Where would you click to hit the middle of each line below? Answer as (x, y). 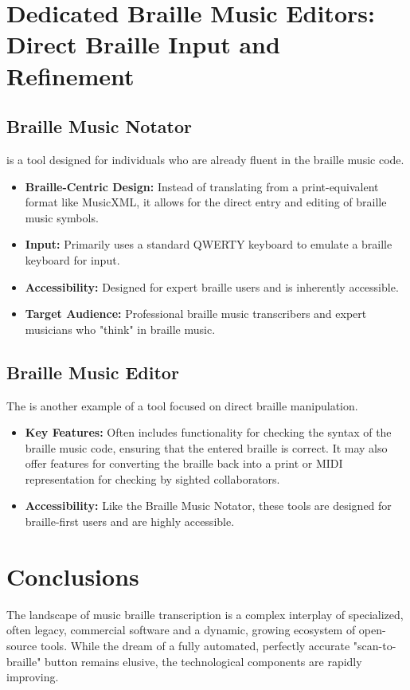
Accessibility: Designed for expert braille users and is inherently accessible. (212, 286)
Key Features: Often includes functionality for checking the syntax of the (208, 432)
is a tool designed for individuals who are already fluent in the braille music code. (205, 159)
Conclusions (73, 576)
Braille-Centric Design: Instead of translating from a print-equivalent (202, 186)
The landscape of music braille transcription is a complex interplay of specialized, (205, 614)
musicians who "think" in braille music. (120, 329)
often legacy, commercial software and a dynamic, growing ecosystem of (181, 630)
